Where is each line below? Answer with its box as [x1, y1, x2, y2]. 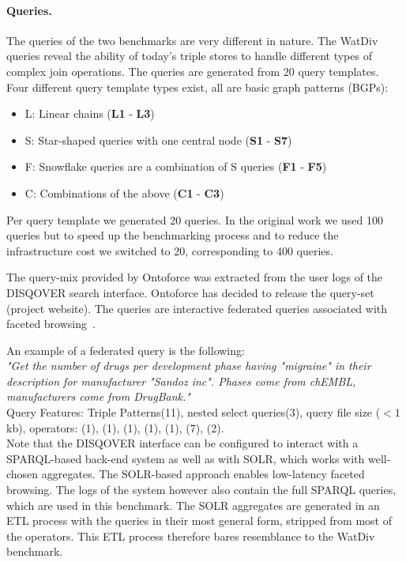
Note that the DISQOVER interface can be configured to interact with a [6, 435, 359, 451]
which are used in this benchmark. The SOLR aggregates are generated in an [6, 496, 380, 513]
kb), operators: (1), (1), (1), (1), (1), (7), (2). [6, 419, 224, 436]
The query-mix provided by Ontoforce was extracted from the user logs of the [6, 269, 383, 285]
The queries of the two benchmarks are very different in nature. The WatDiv [6, 32, 378, 48]
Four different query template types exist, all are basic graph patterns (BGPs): [6, 78, 389, 95]
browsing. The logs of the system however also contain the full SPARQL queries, [6, 481, 397, 498]
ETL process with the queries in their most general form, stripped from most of [6, 512, 392, 529]
